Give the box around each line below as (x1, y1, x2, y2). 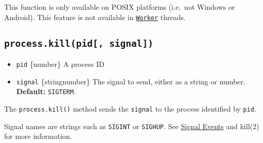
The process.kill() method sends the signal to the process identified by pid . (4, 103, 256, 114)
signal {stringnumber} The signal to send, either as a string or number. (16, 76, 246, 86)
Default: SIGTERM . (16, 86, 76, 97)
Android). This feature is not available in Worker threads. (4, 11, 186, 22)
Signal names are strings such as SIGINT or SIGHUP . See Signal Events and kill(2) (4, 120, 259, 131)
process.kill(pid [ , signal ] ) (4, 38, 154, 49)
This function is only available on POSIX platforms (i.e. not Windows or (4, 2, 235, 12)
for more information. (4, 131, 72, 141)
